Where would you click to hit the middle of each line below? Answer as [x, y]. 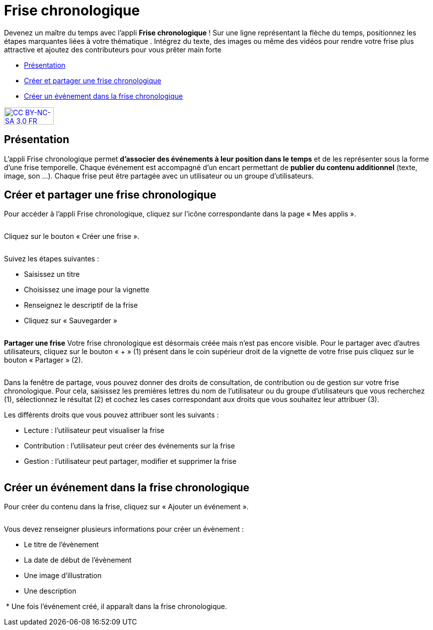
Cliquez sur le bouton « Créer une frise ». [72, 236]
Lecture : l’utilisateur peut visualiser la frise [94, 430]
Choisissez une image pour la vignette [87, 290]
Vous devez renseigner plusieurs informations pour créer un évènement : [124, 529]
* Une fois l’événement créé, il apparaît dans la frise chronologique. [116, 607]
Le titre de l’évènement [61, 545]
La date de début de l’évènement [78, 560]
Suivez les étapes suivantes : [52, 259]
